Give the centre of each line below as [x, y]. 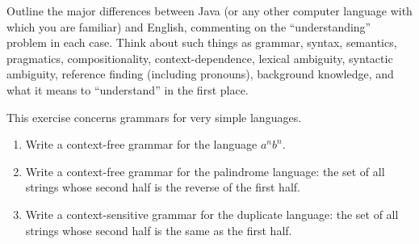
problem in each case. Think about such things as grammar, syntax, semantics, [202, 42]
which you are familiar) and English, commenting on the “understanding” [189, 26]
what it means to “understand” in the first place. [128, 89]
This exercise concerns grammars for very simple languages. [154, 117]
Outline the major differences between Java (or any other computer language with [209, 11]
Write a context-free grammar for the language [141, 144]
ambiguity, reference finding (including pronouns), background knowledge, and [200, 74]
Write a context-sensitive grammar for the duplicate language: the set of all [212, 214]
